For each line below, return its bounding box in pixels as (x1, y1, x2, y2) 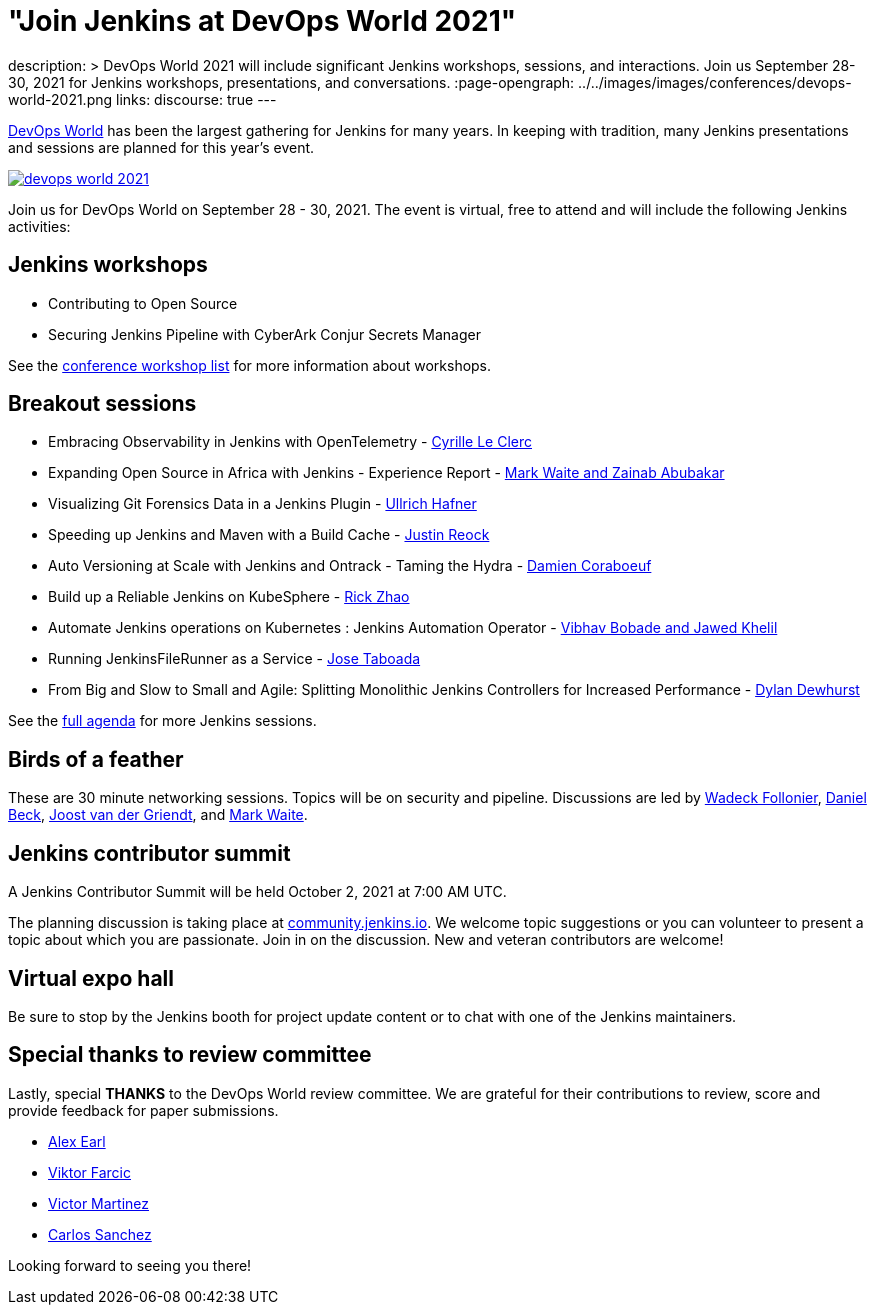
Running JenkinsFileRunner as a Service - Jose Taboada (48, 650, 421, 668)
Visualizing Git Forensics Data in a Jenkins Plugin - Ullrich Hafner (48, 495, 477, 513)
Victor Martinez (48, 1194, 150, 1212)
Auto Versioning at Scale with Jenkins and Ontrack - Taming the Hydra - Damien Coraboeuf (48, 557, 652, 575)
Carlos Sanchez (48, 1225, 152, 1243)
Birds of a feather (8, 746, 184, 772)
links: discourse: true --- (116, 90, 277, 108)
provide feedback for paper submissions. (8, 1101, 279, 1119)
